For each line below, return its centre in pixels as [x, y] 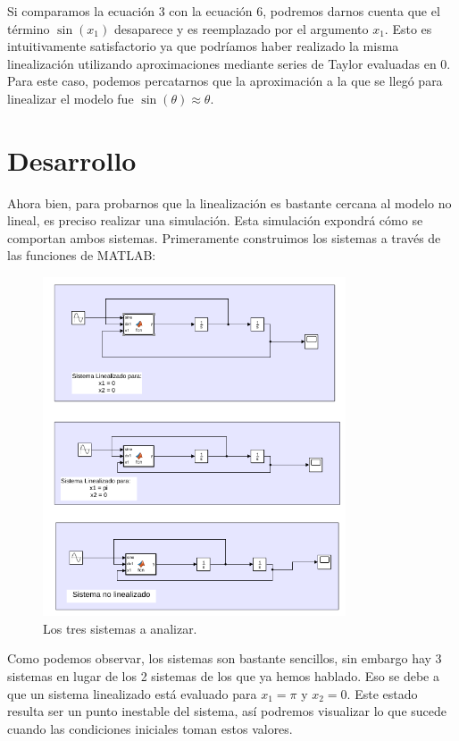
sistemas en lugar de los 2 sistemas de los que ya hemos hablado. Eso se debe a [223, 675]
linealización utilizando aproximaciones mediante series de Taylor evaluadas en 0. [229, 63]
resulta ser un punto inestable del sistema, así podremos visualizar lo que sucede [227, 711]
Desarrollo [72, 160]
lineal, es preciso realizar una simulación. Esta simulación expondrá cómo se [215, 220]
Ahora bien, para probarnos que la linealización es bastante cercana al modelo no [229, 202]
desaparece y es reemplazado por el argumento [241, 28]
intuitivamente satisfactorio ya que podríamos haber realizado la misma [203, 46]
